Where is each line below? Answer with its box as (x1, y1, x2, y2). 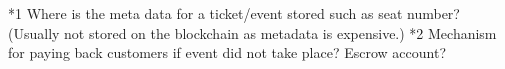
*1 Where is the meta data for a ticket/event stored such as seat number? (8, 3, 460, 23)
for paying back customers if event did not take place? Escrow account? (8, 42, 447, 63)
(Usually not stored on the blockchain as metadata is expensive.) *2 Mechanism (8, 22, 497, 43)
